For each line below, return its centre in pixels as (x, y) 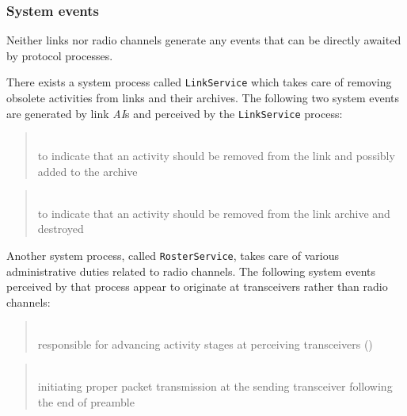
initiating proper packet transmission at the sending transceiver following (215, 386)
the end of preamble (86, 401)
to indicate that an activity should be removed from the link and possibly (216, 155)
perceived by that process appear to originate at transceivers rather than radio (197, 286)
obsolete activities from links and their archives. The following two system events (203, 98)
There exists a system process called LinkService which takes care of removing (199, 82)
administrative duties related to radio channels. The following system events (191, 271)
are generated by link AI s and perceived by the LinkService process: (175, 113)
